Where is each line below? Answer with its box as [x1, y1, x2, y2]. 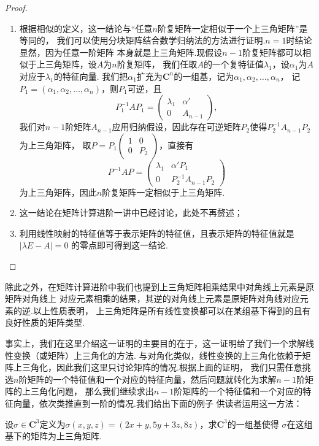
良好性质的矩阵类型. [5, 316, 85, 329]
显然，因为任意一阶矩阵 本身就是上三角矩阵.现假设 [19, 45, 223, 58]
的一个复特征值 [203, 58, 264, 71]
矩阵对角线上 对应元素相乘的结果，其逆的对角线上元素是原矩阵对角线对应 [5, 292, 300, 305]
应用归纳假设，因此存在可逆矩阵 [112, 120, 241, 133]
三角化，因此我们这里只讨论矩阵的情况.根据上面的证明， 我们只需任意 [21, 361, 302, 374]
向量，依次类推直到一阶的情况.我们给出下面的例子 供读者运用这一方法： [13, 396, 302, 409]
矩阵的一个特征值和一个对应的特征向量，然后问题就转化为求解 [27, 372, 277, 385]
